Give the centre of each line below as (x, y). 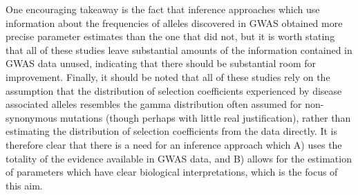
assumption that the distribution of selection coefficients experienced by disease (174, 90)
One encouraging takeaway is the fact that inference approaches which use (163, 9)
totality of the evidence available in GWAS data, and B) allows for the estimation (179, 158)
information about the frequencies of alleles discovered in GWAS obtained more (174, 22)
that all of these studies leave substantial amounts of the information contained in (179, 49)
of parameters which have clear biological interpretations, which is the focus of (172, 172)
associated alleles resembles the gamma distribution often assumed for (154, 104)
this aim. (24, 185)
